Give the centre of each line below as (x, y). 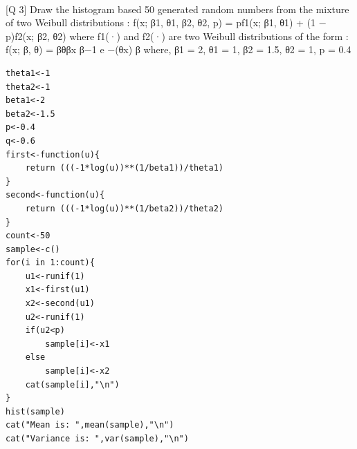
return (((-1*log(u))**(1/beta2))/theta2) (124, 208)
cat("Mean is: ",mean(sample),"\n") (90, 425)
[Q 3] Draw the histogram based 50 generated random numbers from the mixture (177, 9)
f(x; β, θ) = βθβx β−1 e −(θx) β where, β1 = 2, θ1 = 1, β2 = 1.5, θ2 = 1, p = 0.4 (178, 49)
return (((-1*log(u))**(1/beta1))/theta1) (124, 168)
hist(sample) (35, 411)
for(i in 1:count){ (50, 263)
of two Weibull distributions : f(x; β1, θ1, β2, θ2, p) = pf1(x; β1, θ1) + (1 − (166, 22)
